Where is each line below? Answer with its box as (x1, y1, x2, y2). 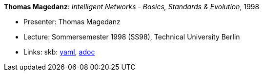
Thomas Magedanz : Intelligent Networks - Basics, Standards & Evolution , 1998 (4, 2, 260, 11)
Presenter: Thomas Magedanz (23, 18, 121, 26)
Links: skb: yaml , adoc (23, 48, 95, 56)
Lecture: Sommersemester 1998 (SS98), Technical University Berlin (23, 33, 240, 41)
